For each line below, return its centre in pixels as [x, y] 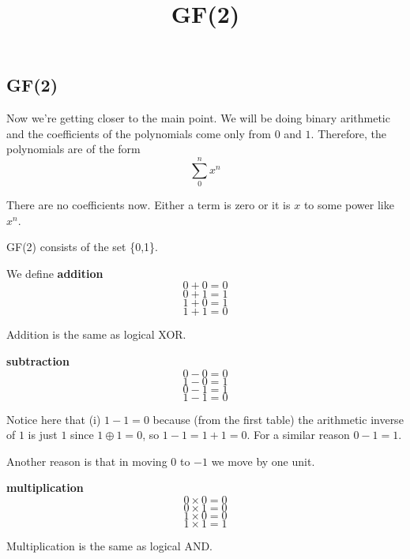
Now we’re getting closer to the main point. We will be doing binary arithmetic [198, 118]
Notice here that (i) [54, 419]
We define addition [55, 273]
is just [43, 435]
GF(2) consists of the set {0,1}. [82, 247]
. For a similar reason [298, 435]
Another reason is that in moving [87, 461]
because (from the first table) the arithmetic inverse [278, 419]
